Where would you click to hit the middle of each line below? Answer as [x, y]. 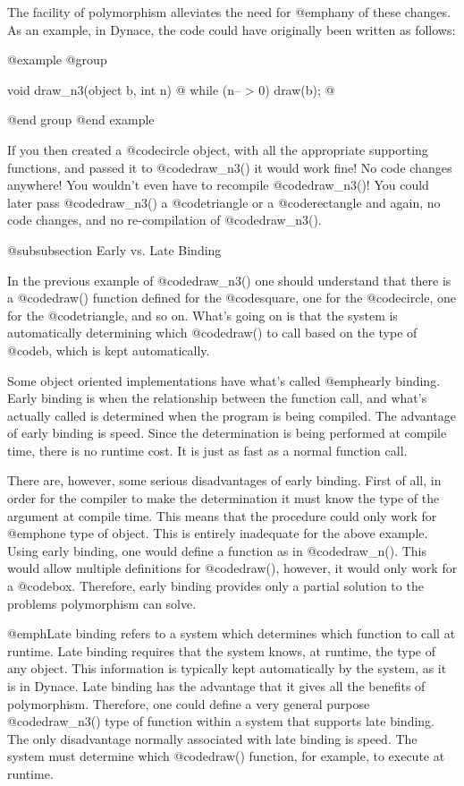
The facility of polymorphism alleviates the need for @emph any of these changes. [229, 12]
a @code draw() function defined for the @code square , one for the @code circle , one [232, 298]
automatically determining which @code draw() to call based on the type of [212, 333]
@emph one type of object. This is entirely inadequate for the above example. [218, 533]
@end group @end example [81, 120]
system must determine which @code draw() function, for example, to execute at [226, 756]
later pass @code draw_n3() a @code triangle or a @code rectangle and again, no [224, 202]
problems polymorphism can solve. [102, 603]
